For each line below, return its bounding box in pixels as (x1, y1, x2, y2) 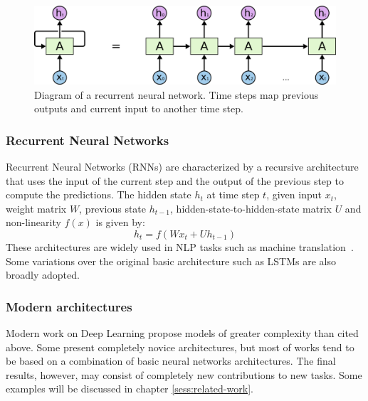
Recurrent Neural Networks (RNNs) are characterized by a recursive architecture (6, 159, 359, 173)
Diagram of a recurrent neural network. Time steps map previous (34, 87, 319, 102)
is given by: (95, 215, 145, 230)
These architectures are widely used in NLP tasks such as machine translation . (6, 239, 354, 254)
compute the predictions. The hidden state (6, 187, 191, 202)
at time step (206, 187, 260, 202)
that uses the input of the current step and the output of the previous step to (6, 173, 344, 188)
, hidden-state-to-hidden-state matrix (170, 200, 332, 215)
